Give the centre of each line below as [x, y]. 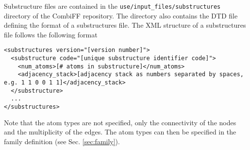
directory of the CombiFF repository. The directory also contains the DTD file [121, 15]
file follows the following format [51, 34]
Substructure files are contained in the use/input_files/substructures [112, 6]
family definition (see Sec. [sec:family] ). [62, 141]
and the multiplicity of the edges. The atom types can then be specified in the [120, 132]
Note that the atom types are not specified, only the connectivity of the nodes [120, 122]
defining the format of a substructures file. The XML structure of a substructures [125, 25]
